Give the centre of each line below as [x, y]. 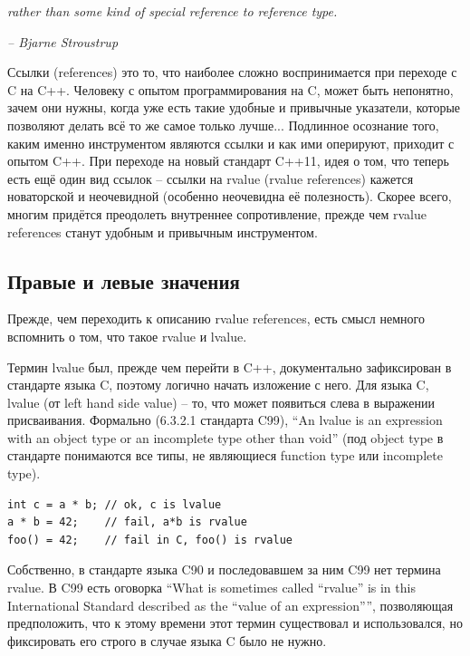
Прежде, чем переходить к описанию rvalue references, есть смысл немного [216, 318]
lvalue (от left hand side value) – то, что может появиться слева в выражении [221, 402]
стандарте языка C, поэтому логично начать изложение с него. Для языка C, [218, 385]
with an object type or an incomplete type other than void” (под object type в [225, 437]
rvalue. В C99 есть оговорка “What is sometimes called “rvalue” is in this [211, 588]
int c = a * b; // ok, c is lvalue [115, 504]
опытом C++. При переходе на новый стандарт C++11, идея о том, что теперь [228, 161]
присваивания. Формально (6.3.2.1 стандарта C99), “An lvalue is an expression [225, 420]
